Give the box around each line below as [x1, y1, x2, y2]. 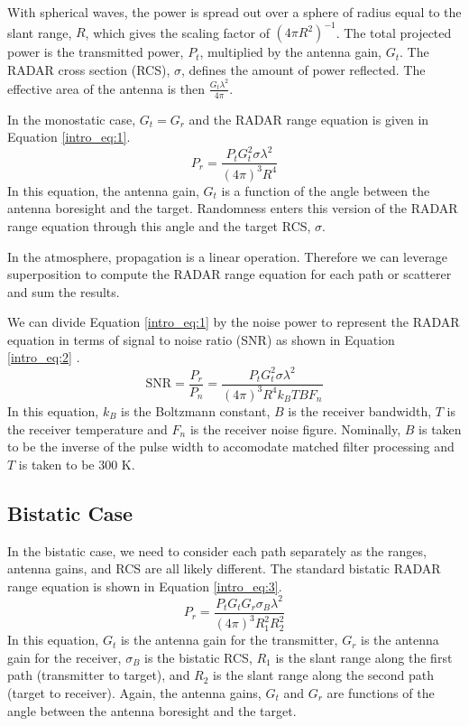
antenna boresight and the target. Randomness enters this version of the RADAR [7, 199, 458, 218]
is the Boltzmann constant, [121, 401, 271, 420]
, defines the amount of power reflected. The [180, 60, 426, 79]
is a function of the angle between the [221, 181, 430, 200]
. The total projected [336, 23, 452, 42]
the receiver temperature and [7, 419, 168, 438]
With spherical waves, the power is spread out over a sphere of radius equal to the [7, 3, 462, 21]
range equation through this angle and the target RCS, [7, 216, 311, 235]
